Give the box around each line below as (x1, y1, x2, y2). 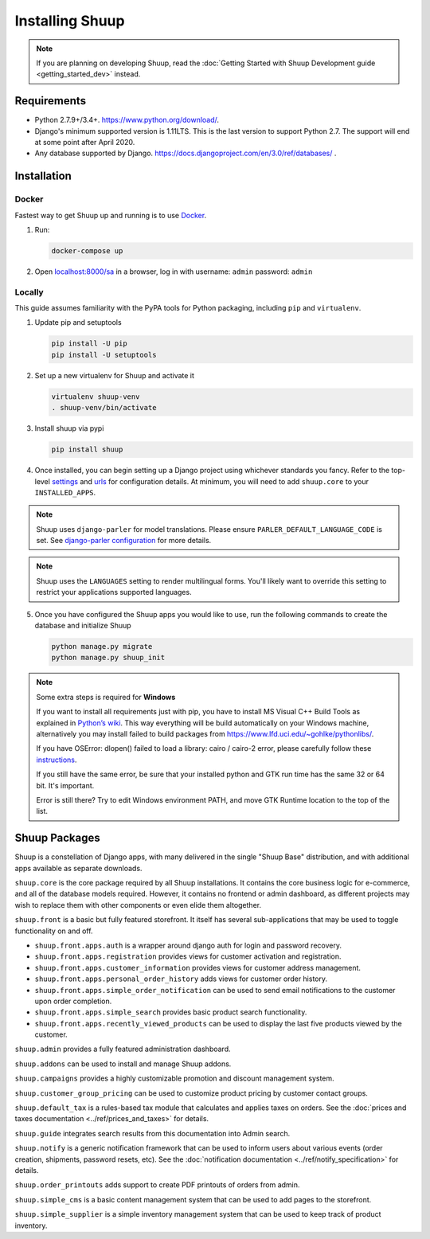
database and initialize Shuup (34, 621, 131, 631)
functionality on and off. (14, 926, 93, 936)
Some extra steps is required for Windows (36, 692, 176, 702)
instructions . (36, 755, 77, 764)
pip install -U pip (51, 339, 127, 348)
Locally (14, 287, 44, 298)
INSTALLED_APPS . (34, 487, 96, 497)
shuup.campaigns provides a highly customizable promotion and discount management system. (14, 1073, 334, 1083)
